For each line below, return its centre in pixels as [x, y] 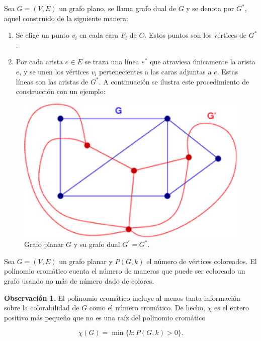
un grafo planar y [86, 261]
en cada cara [99, 35]
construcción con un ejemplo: [61, 91]
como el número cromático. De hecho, [147, 308]
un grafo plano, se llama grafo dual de [117, 8]
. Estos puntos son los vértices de [195, 35]
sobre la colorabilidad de [42, 308]
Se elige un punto [42, 35]
